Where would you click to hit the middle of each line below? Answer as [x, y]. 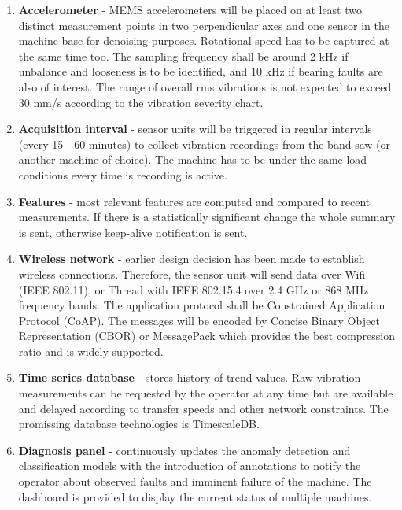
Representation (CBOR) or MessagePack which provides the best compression [207, 336]
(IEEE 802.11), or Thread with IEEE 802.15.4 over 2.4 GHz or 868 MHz [194, 289]
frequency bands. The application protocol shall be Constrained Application [202, 305]
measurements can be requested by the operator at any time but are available [206, 393]
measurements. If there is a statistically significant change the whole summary [207, 217]
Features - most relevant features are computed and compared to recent [194, 201]
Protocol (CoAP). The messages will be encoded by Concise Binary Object [199, 320]
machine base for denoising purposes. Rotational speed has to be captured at [204, 41]
